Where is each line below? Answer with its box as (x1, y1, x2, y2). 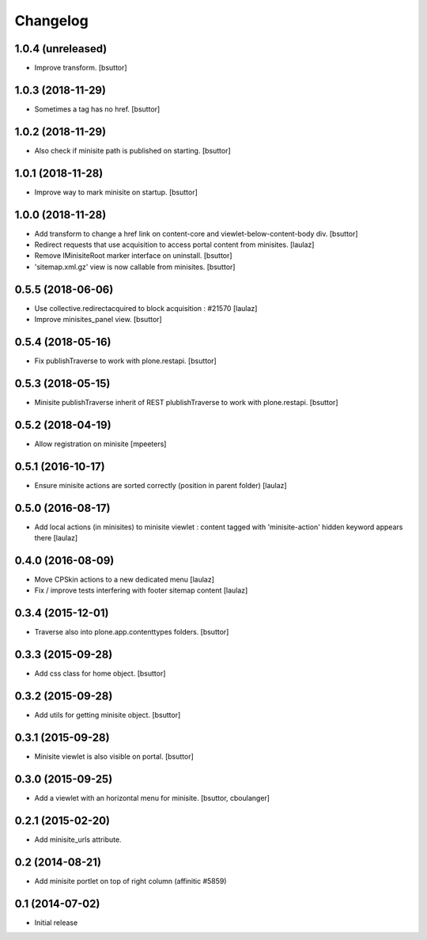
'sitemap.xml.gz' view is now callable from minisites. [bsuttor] (34, 262, 236, 271)
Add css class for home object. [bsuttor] (34, 669, 166, 678)
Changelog (14, 12, 89, 29)
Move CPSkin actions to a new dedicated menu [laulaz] (34, 574, 215, 584)
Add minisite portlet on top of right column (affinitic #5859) (34, 876, 227, 885)
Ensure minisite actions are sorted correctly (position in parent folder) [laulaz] (34, 480, 288, 490)
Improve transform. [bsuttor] (34, 63, 127, 73)
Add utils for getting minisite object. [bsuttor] (34, 711, 181, 720)
